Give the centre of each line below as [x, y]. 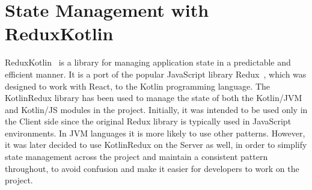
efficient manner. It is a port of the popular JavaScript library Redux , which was [156, 74]
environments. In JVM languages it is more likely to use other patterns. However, [155, 133]
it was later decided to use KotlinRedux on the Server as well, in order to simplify [156, 145]
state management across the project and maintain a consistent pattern [136, 157]
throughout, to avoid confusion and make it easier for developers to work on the [152, 168]
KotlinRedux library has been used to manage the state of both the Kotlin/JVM [154, 98]
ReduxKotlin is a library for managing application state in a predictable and [148, 62]
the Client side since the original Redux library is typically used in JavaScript [148, 121]
